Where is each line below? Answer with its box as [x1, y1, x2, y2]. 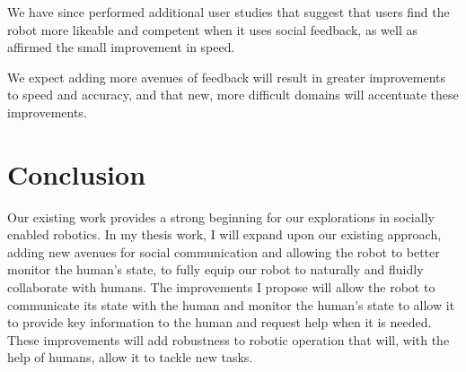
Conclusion [7, 155, 146, 192]
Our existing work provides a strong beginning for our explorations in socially [7, 207, 435, 226]
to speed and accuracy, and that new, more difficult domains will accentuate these [7, 85, 459, 104]
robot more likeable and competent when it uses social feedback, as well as [7, 20, 418, 39]
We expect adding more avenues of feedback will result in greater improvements [7, 67, 446, 86]
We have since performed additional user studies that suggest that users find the [7, 3, 450, 21]
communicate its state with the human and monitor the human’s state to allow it [7, 295, 455, 314]
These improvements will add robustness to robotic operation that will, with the [7, 330, 450, 349]
